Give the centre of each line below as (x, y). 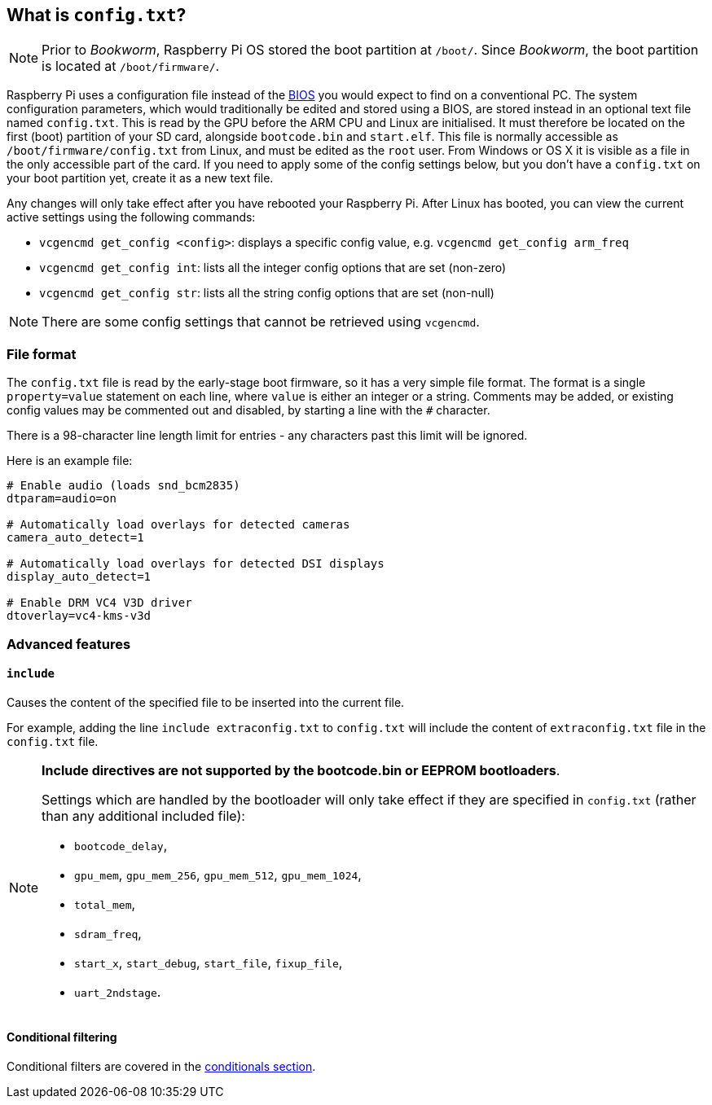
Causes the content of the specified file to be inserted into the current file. (206, 702)
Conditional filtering (62, 1037)
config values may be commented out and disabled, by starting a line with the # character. (248, 410)
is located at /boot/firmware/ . (131, 66)
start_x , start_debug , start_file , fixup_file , (209, 962)
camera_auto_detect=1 (75, 538)
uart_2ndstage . (118, 991)
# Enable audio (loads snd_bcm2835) (123, 486)
